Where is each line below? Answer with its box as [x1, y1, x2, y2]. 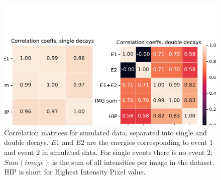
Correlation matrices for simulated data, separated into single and [4, 127, 207, 137]
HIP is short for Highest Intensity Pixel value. [4, 166, 146, 177]
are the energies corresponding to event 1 [86, 137, 213, 147]
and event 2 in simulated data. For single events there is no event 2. [4, 147, 213, 157]
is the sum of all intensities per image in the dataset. [52, 156, 214, 167]
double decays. [4, 137, 49, 147]
